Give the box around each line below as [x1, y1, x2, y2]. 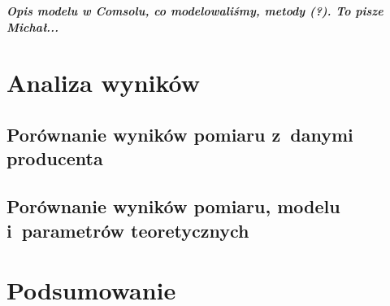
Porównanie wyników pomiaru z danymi [6, 121, 353, 146]
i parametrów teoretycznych [6, 217, 249, 243]
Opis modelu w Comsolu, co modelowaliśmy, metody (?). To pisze [6, 2, 383, 19]
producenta [6, 146, 103, 171]
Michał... [6, 18, 58, 35]
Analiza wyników [6, 66, 201, 99]
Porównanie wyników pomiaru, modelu [6, 194, 340, 219]
